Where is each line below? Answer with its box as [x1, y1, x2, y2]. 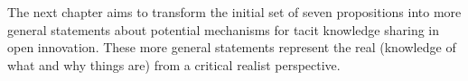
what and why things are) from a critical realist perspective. [7, 55, 341, 74]
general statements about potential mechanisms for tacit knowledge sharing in [7, 20, 440, 39]
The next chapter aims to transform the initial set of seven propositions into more [7, 3, 462, 21]
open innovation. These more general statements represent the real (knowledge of [7, 38, 456, 57]
